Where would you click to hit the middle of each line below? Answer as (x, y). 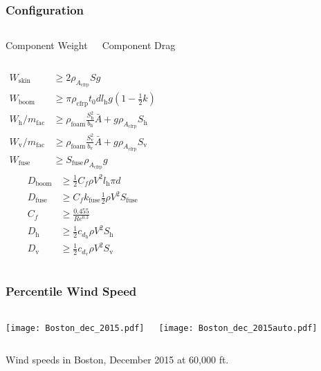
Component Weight (47, 45)
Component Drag (139, 45)
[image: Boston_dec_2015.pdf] (75, 328)
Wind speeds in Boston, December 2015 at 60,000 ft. (117, 360)
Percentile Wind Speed (71, 291)
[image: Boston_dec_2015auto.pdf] (238, 328)
